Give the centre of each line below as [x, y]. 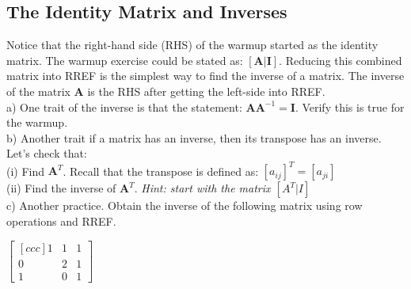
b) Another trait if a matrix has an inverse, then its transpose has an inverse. [194, 137]
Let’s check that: [47, 153]
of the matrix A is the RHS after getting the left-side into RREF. [166, 91]
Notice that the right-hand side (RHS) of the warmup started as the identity [192, 45]
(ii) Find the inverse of [61, 188]
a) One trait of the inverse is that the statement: [124, 106]
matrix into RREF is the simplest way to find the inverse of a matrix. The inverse [205, 76]
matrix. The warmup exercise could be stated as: [125, 60]
